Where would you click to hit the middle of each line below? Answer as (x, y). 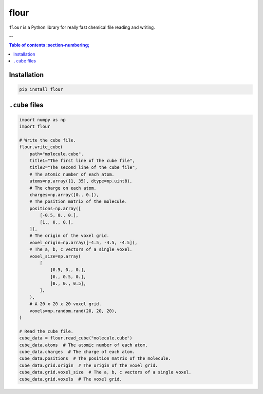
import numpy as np (42, 120)
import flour (35, 127)
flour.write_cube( (41, 147)
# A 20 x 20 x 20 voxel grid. (66, 304)
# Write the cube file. (48, 140)
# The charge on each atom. (63, 188)
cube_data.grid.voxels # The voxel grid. (71, 379)
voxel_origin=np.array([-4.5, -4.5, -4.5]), (84, 242)
